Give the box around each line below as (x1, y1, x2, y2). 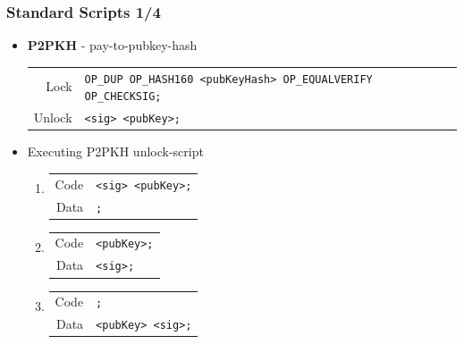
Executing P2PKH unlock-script (27, 142, 204, 161)
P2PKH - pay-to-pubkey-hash (27, 36, 198, 55)
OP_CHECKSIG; (84, 90, 162, 104)
